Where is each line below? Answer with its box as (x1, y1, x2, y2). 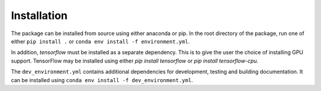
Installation (11, 9, 68, 22)
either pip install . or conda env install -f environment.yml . (11, 37, 190, 45)
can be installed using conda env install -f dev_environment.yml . (11, 76, 193, 83)
